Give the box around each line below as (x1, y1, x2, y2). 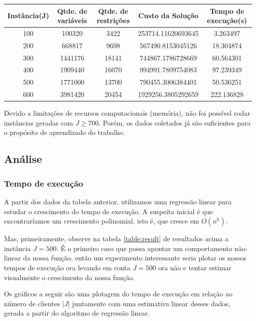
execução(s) (207, 15, 247, 26)
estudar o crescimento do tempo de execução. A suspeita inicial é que (4, 206, 213, 216)
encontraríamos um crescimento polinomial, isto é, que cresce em (4, 216, 199, 226)
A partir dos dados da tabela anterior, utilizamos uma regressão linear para (4, 196, 232, 207)
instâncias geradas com (4, 117, 73, 128)
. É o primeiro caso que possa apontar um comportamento (56, 243, 232, 253)
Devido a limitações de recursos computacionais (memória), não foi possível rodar (4, 108, 251, 118)
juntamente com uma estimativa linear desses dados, (72, 298, 230, 308)
